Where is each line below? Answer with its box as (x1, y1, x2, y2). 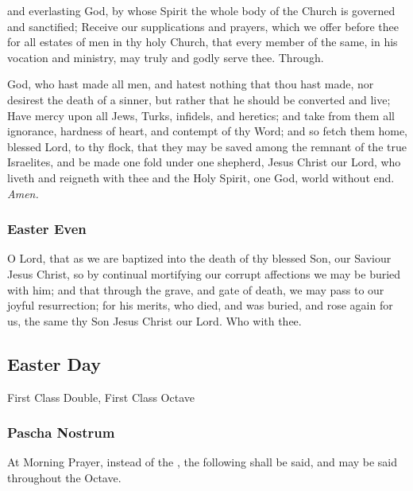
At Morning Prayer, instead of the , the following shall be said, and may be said (7, 454, 398, 470)
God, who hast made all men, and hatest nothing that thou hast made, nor (7, 76, 374, 92)
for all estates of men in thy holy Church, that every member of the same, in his (7, 33, 398, 50)
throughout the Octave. (7, 469, 122, 485)
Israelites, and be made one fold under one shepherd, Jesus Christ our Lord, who (7, 154, 401, 170)
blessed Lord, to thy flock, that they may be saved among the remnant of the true (7, 138, 407, 154)
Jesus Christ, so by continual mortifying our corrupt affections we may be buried (7, 265, 401, 282)
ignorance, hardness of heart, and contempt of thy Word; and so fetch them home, (7, 123, 408, 139)
